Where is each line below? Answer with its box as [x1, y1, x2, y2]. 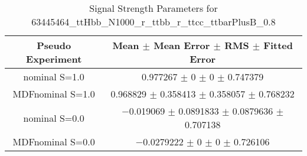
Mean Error [153, 38, 210, 52]
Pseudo [37, 38, 71, 52]
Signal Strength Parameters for [89, 1, 218, 15]
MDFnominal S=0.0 [12, 135, 95, 148]
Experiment [26, 52, 82, 66]
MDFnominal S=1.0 [12, 87, 95, 100]
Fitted [263, 38, 293, 52]
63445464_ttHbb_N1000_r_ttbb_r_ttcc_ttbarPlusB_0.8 [31, 15, 276, 28]
